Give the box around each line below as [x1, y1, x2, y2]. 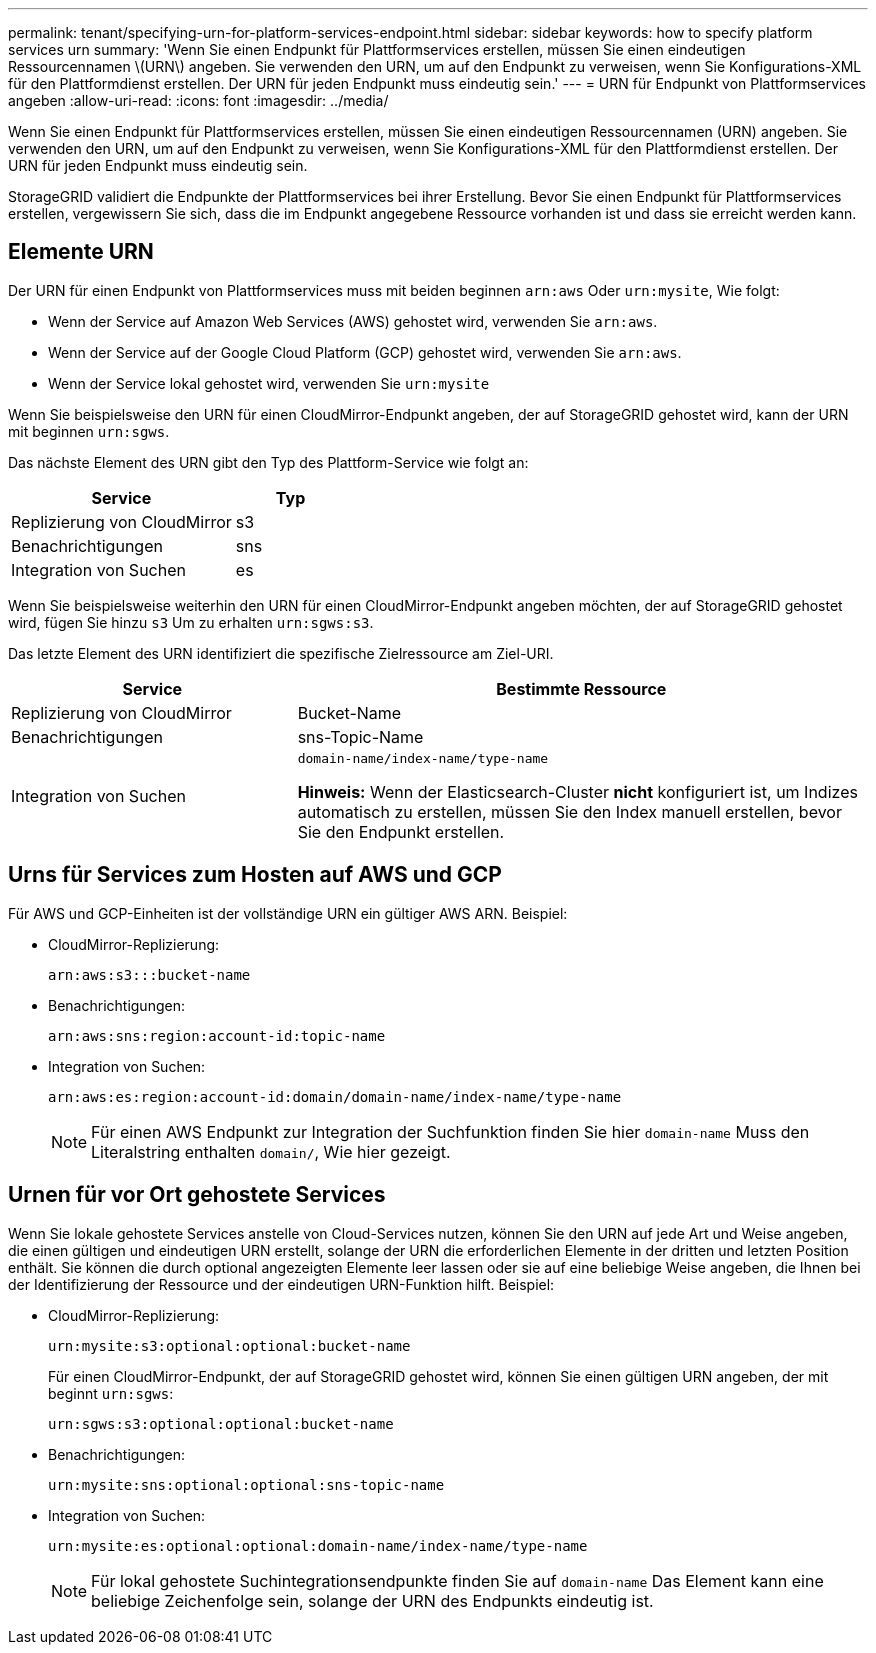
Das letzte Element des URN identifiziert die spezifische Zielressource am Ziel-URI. [8, 644, 554, 662]
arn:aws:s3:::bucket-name [48, 966, 251, 983]
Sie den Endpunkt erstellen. [297, 821, 505, 842]
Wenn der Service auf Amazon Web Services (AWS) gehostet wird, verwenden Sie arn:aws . [48, 312, 658, 330]
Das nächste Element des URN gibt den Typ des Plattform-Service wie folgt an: [8, 453, 529, 471]
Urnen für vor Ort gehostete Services [8, 1182, 386, 1208]
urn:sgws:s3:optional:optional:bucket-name [48, 1415, 394, 1432]
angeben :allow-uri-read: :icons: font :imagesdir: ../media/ [8, 92, 389, 109]
